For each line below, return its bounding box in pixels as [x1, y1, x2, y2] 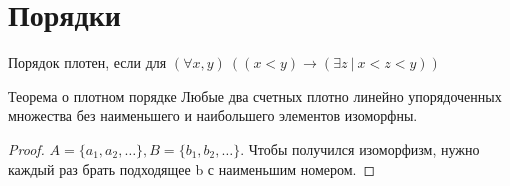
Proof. [8, 138, 45, 159]
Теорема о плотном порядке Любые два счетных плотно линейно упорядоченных [8, 85, 502, 106]
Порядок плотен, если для [8, 52, 167, 73]
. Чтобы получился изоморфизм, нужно [240, 138, 480, 159]
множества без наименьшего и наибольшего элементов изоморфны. [8, 105, 418, 126]
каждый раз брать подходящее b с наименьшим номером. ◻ [8, 158, 376, 179]
